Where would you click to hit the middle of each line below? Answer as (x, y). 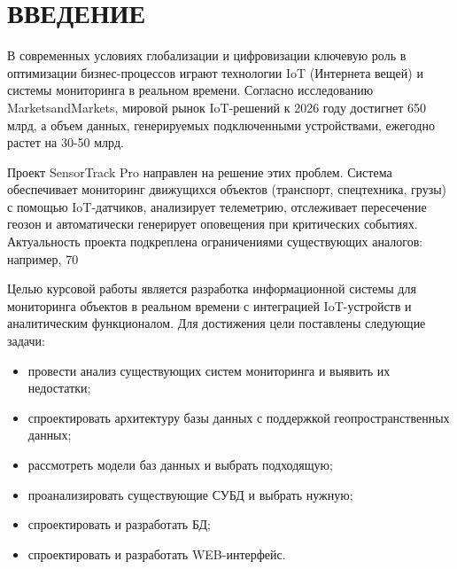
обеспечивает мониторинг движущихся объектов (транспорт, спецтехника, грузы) (227, 189)
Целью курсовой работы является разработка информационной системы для (212, 288)
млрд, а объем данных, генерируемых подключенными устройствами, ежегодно (221, 125)
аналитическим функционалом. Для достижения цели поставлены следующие (217, 323)
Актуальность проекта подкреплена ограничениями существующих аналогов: (215, 242)
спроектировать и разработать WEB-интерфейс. (157, 553)
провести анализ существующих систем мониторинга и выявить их (209, 370)
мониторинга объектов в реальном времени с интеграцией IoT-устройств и (209, 305)
